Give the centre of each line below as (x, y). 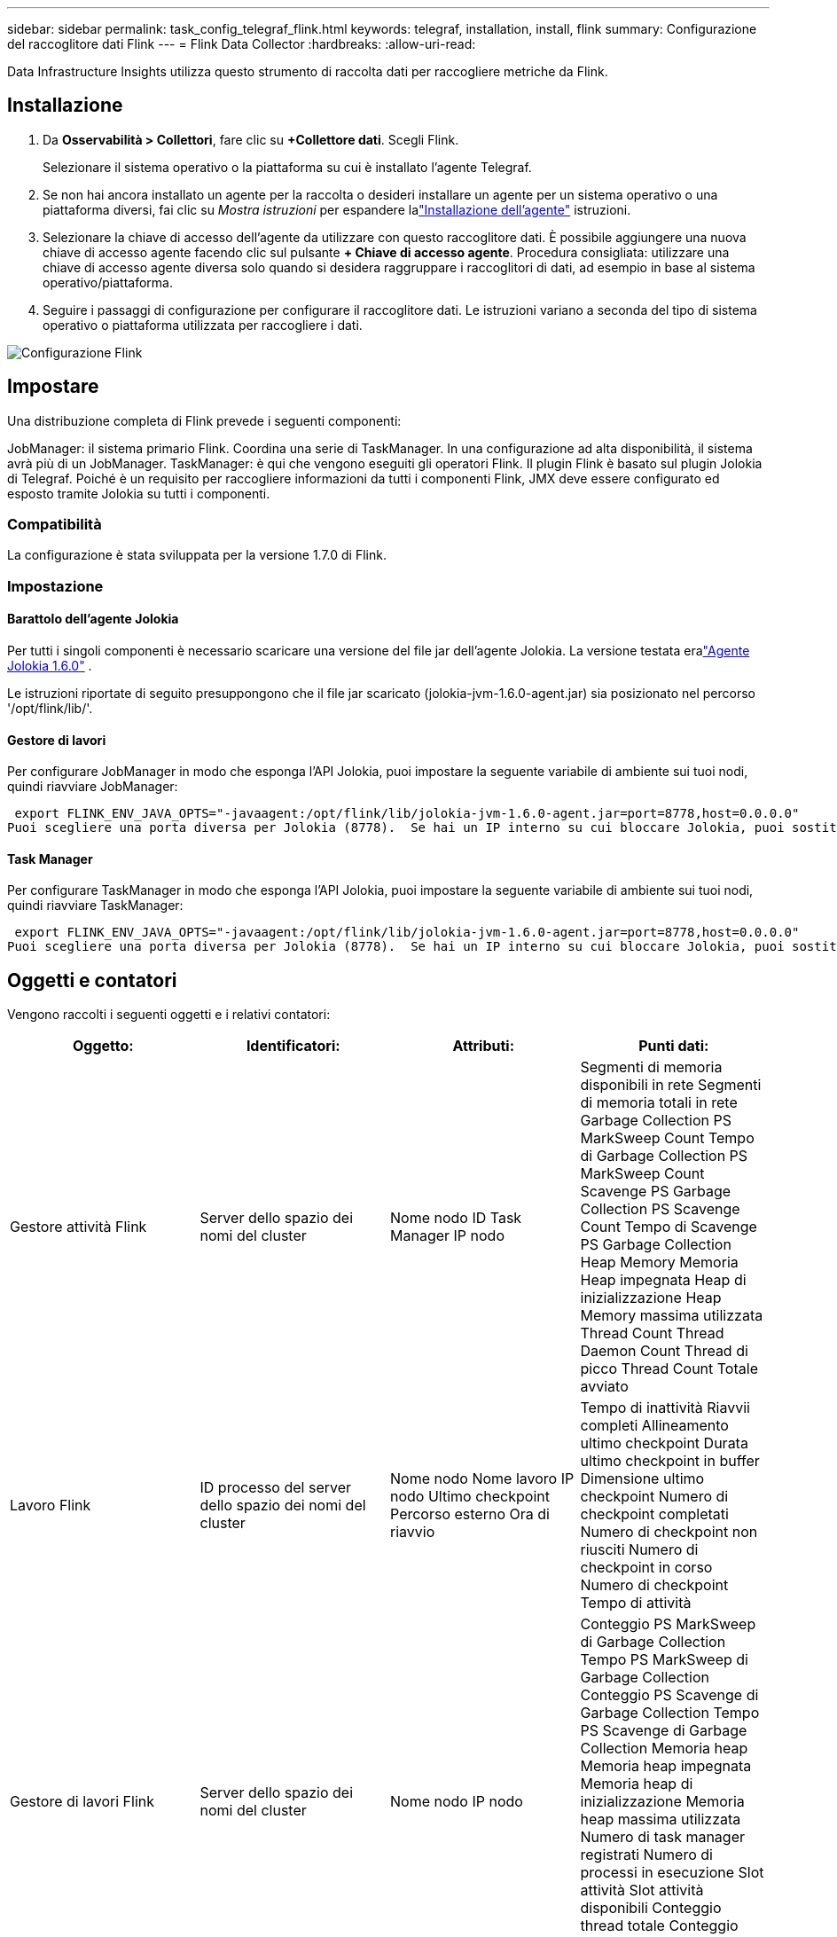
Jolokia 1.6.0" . (50, 666)
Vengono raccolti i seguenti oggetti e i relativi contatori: (169, 1015)
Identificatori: (293, 1046)
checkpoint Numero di (654, 1497)
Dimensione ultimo (642, 1479)
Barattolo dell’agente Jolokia (93, 619)
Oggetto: (103, 1046)
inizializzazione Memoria (662, 1802)
